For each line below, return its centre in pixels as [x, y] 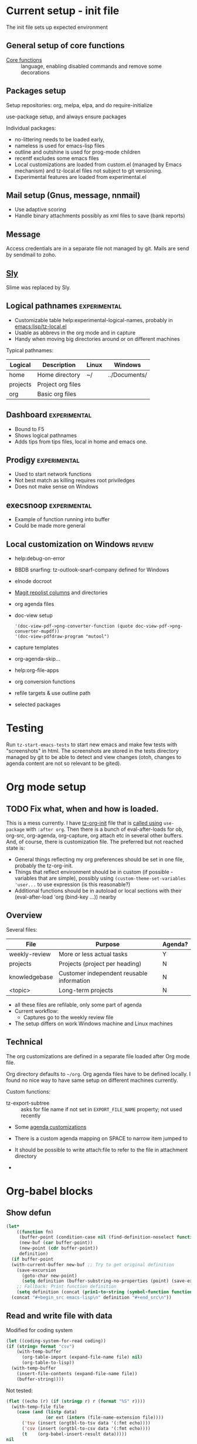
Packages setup [36, 91]
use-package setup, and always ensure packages [66, 117]
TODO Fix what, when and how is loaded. [83, 809]
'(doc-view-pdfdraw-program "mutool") [62, 637]
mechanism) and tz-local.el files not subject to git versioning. [88, 170]
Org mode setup [46, 787]
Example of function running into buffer [62, 519]
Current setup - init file [63, 11]
